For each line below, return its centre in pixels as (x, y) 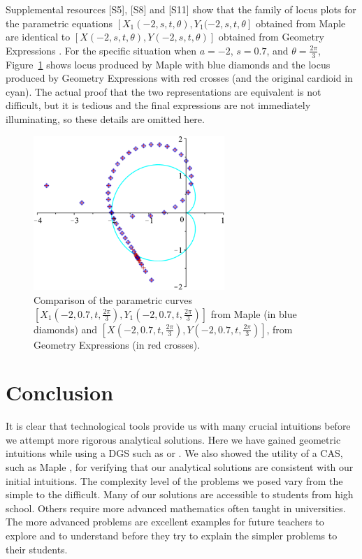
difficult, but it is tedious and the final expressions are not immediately (158, 105)
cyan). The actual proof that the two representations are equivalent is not (164, 91)
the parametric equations (59, 23)
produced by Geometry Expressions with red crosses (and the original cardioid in (179, 78)
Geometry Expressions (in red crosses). (117, 344)
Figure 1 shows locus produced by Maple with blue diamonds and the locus (168, 64)
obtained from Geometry (271, 37)
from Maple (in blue (254, 313)
